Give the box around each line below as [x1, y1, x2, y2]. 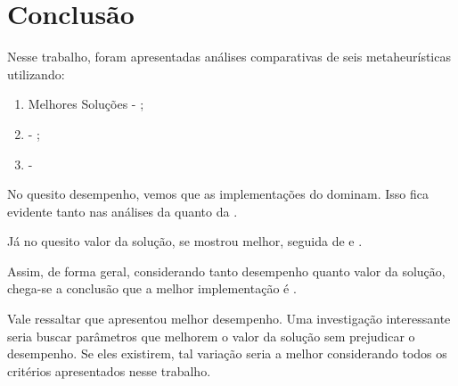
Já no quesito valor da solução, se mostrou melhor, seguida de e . [7, 232, 363, 250]
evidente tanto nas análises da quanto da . [7, 201, 238, 220]
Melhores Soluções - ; [28, 94, 144, 113]
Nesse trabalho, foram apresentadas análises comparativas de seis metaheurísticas [7, 47, 451, 66]
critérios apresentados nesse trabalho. [7, 361, 211, 380]
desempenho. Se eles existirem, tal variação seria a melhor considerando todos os [7, 344, 447, 363]
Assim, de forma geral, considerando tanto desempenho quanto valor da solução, [7, 261, 446, 280]
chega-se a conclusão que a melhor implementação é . [7, 279, 297, 298]
